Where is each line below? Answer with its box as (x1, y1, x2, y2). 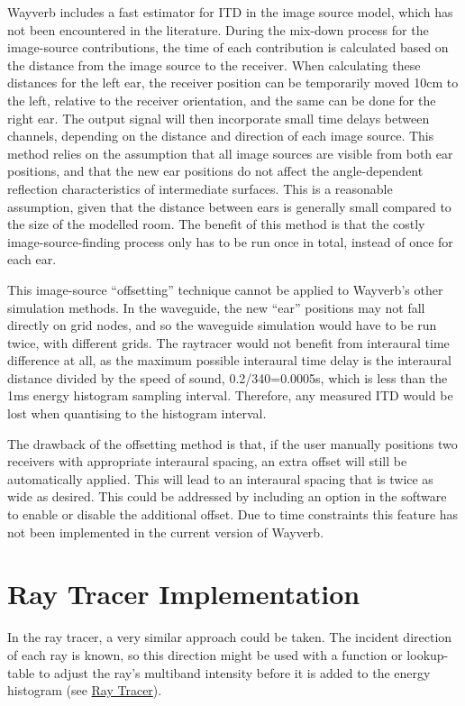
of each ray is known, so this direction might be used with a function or (7, 645, 403, 664)
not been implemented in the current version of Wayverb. (7, 522, 324, 541)
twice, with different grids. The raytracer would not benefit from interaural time (7, 333, 450, 352)
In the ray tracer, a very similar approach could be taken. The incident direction (7, 628, 452, 646)
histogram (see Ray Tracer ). (7, 681, 162, 700)
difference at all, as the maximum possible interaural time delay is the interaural (7, 351, 451, 370)
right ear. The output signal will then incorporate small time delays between (7, 108, 430, 127)
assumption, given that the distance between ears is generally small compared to (7, 197, 451, 215)
